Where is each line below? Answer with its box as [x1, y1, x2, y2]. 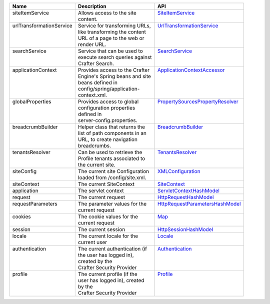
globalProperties [12, 98, 51, 105]
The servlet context [77, 187, 124, 194]
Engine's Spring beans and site [77, 73, 151, 79]
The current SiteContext [77, 180, 135, 187]
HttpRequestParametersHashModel [157, 200, 241, 207]
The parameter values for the [77, 200, 147, 207]
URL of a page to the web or [77, 35, 144, 41]
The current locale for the [77, 232, 138, 239]
